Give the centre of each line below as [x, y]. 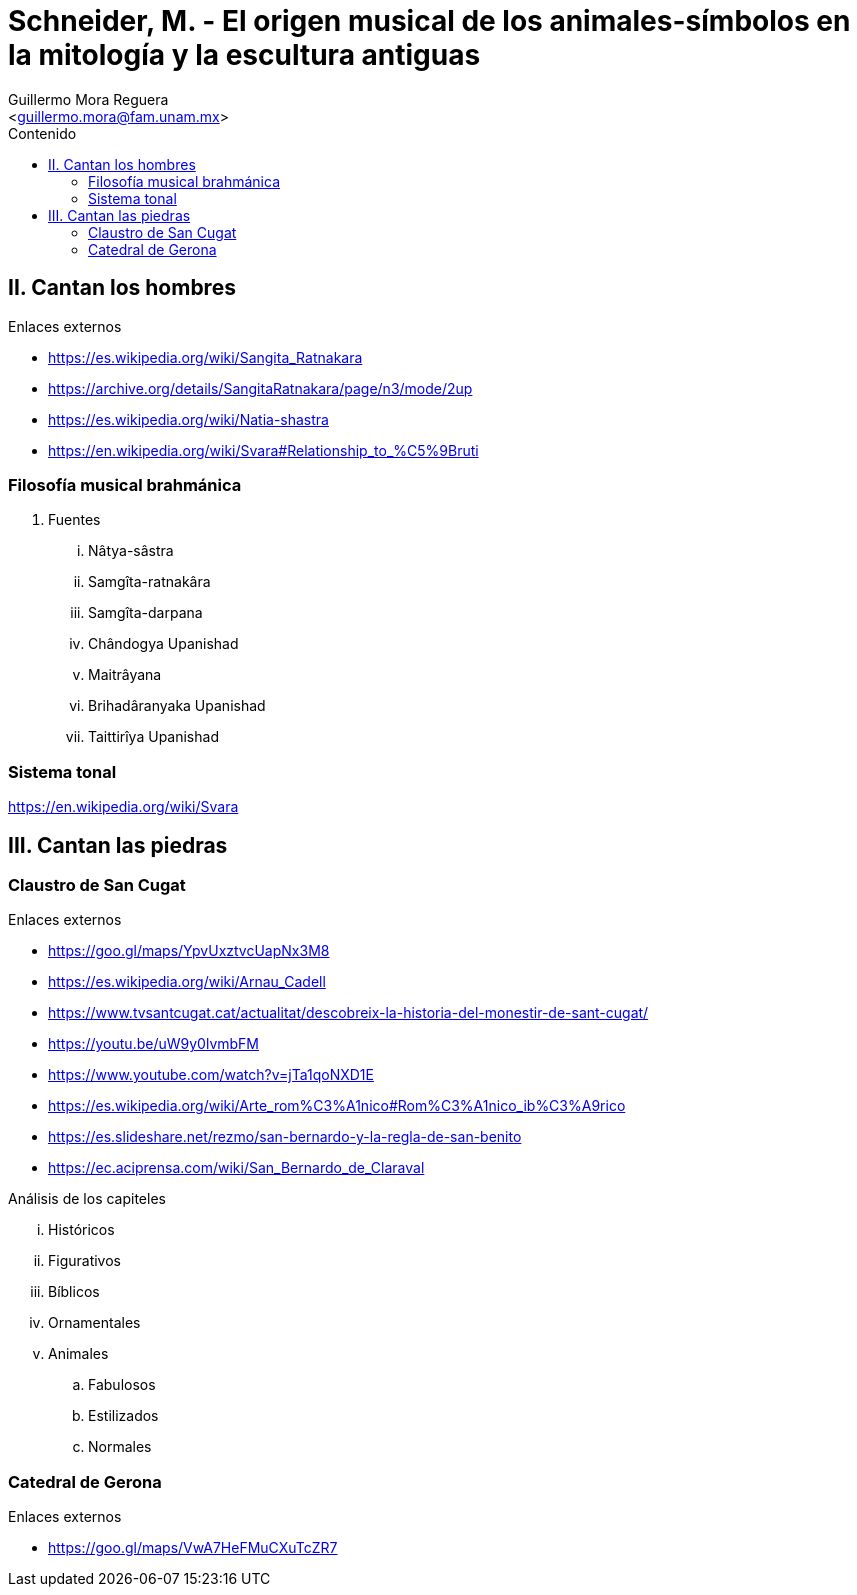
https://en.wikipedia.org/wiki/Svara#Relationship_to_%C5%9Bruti [263, 450]
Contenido [42, 133]
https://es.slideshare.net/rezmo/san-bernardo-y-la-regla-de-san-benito [285, 1137]
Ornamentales [94, 1323]
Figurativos [85, 1261]
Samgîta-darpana [145, 613]
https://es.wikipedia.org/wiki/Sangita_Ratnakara [205, 357]
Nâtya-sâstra [131, 551]
